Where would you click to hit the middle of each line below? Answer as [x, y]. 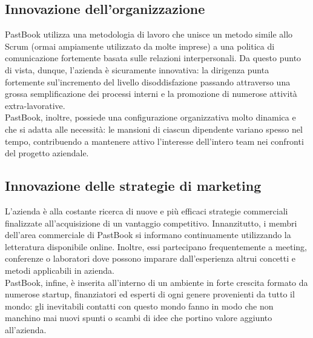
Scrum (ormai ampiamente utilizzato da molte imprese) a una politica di [140, 46]
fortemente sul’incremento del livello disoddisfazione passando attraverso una [148, 81]
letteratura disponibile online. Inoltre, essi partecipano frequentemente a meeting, [156, 246]
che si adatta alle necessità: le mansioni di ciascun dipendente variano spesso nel [154, 129]
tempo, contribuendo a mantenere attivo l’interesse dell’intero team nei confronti [154, 141]
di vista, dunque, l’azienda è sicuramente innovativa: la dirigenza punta [137, 69]
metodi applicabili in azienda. [60, 270]
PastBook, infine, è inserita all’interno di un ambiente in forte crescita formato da [156, 282]
